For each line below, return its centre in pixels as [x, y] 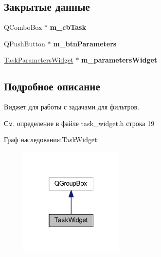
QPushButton [25, 43]
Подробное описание [52, 86]
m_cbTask [68, 27]
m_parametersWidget [119, 60]
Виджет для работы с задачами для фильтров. [72, 107]
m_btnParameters [85, 43]
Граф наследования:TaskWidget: [52, 139]
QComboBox [23, 27]
